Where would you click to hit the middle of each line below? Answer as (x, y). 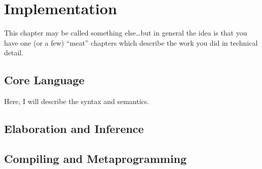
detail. (14, 53)
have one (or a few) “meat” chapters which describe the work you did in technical (131, 42)
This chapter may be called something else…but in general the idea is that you (126, 33)
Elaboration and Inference (74, 129)
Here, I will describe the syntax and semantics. (77, 101)
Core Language (44, 80)
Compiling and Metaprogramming (96, 158)
